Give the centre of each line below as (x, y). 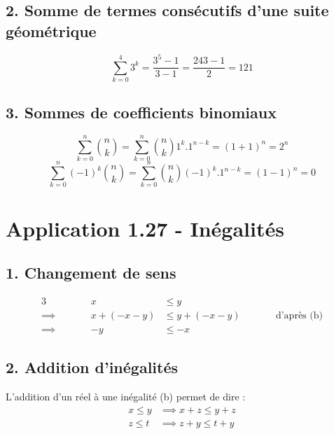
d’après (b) (299, 315)
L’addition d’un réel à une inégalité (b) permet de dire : (126, 397)
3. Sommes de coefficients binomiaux (141, 112)
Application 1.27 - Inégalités (145, 228)
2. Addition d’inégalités (92, 367)
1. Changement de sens (91, 273)
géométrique (51, 30)
